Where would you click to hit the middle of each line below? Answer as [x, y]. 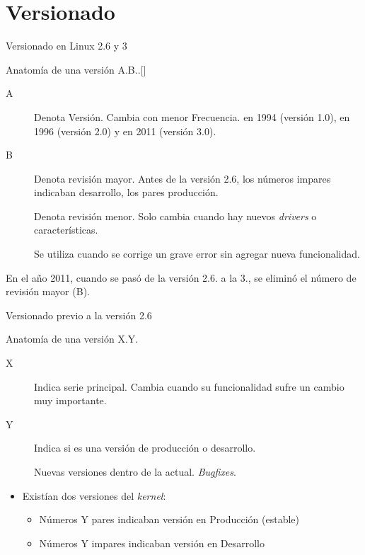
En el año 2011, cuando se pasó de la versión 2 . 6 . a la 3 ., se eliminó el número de [181, 277]
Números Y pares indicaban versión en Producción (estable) [169, 519]
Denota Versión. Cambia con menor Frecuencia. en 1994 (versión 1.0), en [192, 116]
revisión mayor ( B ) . [48, 291]
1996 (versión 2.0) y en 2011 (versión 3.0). [125, 131]
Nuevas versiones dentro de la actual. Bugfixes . [135, 471]
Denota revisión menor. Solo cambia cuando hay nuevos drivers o [175, 216]
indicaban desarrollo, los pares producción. [126, 192]
